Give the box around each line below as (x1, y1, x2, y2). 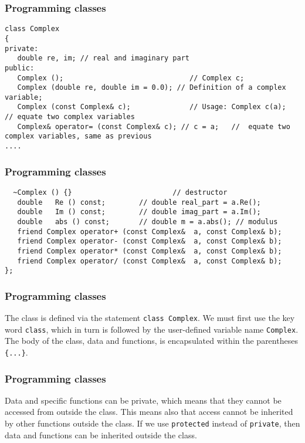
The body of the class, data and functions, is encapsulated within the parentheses (5, 334, 298, 347)
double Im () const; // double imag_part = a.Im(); (17, 208, 261, 217)
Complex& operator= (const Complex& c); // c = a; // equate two (17, 122, 290, 131)
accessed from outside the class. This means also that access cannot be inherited (5, 405, 293, 418)
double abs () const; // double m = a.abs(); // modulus (17, 217, 278, 226)
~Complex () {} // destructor (13, 188, 228, 197)
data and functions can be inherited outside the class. (5, 428, 197, 441)
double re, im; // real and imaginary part (17, 54, 189, 63)
